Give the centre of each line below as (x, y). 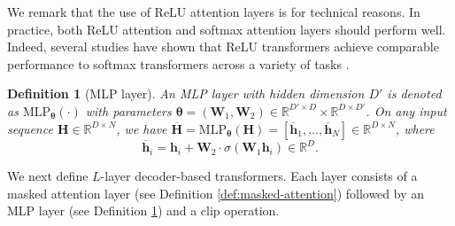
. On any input (406, 110)
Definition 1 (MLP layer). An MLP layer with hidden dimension (186, 94)
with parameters (128, 110)
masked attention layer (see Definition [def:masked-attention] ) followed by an (216, 193)
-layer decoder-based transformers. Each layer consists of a (259, 176)
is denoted (414, 94)
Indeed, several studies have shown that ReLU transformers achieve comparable (223, 47)
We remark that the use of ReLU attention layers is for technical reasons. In (214, 12)
